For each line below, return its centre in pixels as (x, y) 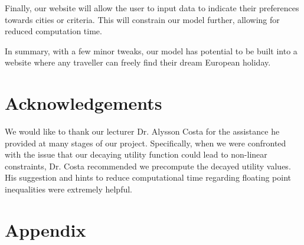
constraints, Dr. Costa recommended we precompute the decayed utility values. (148, 166)
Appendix (45, 229)
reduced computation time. (53, 31)
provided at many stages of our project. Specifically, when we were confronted (146, 143)
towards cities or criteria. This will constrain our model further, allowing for (142, 19)
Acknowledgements (84, 103)
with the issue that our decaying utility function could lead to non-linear (136, 154)
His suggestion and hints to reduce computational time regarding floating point (148, 177)
